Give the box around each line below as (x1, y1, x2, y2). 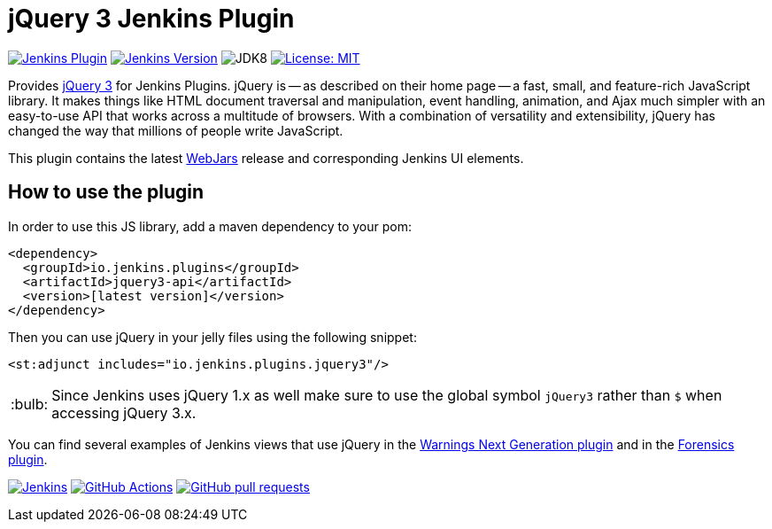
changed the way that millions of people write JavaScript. (8, 122, 344, 138)
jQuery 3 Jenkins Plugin (8, 4, 295, 34)
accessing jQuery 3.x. (51, 403, 197, 422)
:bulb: (11, 394, 49, 413)
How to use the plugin (8, 181, 205, 204)
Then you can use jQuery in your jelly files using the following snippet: (8, 329, 417, 345)
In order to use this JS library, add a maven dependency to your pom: (8, 218, 412, 234)
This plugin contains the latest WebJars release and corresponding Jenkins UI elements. (8, 150, 524, 166)
